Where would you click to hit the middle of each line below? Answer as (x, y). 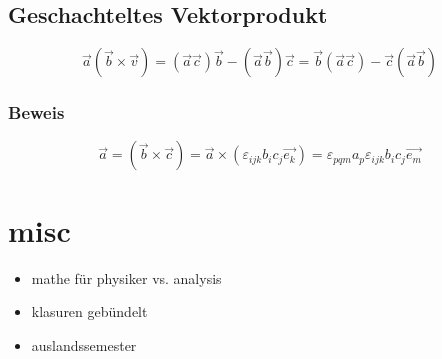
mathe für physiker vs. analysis (126, 277)
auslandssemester (84, 344)
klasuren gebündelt (89, 311)
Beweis (36, 112)
